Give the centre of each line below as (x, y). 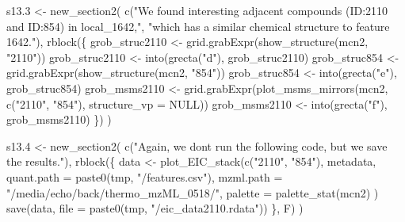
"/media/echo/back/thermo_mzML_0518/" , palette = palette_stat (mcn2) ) (193, 192)
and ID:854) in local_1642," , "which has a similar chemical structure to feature (198, 26)
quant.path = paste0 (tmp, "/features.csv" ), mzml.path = (145, 176)
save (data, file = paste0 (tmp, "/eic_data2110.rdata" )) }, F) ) (155, 208)
